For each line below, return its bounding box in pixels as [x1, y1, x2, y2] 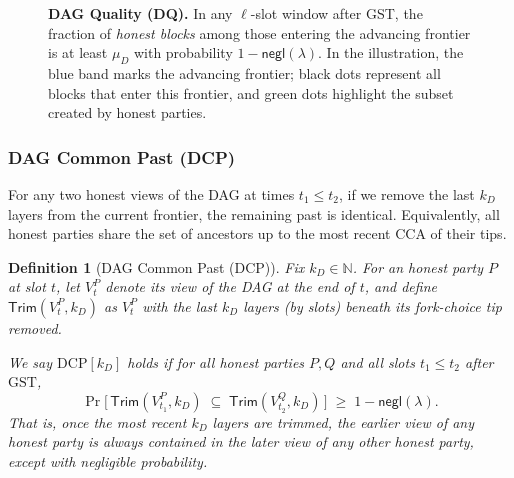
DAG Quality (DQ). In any [48, 3, 233, 23]
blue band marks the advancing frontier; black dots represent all [48, 62, 441, 83]
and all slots [340, 351, 415, 372]
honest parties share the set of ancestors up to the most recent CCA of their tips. [8, 223, 507, 244]
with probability [133, 42, 233, 63]
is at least [48, 42, 108, 63]
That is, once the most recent [8, 411, 187, 432]
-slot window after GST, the [250, 3, 423, 23]
